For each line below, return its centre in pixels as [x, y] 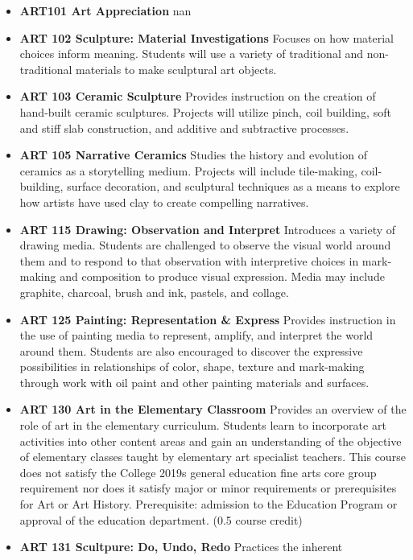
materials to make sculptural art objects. [176, 69]
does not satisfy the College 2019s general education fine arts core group [198, 472]
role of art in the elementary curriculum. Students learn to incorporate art [203, 425]
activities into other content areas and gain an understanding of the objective [211, 441]
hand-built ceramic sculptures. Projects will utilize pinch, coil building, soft [205, 111]
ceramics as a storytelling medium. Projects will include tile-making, [188, 170]
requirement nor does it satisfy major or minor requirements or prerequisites [208, 488]
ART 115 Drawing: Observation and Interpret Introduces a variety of [208, 229]
